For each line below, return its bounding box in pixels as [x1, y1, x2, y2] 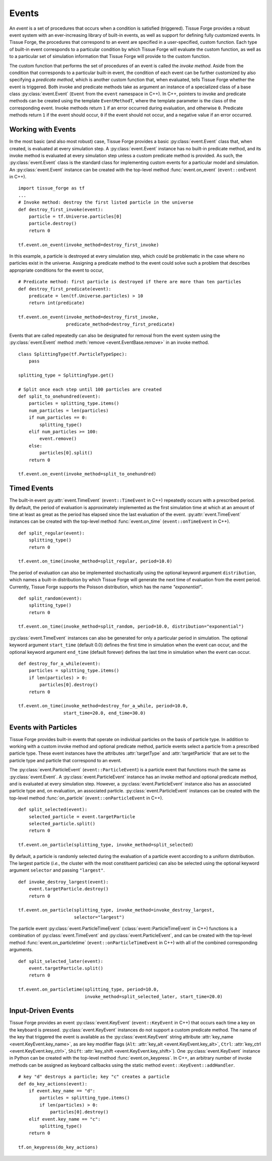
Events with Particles [9, 723, 78, 731]
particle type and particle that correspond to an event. [9, 757, 122, 763]
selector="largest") [74, 914, 125, 920]
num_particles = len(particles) [28, 407, 109, 413]
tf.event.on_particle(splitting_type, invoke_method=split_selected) [18, 842, 194, 848]
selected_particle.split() [28, 821, 96, 826]
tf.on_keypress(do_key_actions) [18, 1144, 98, 1150]
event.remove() [39, 436, 77, 442]
